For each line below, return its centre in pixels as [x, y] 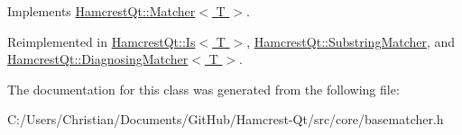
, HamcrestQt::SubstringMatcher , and [351, 41]
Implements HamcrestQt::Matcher [102, 11]
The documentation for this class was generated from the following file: [203, 89]
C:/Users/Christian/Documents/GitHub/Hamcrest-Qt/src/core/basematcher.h [226, 119]
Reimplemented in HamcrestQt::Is [102, 41]
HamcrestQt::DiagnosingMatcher [98, 59]
